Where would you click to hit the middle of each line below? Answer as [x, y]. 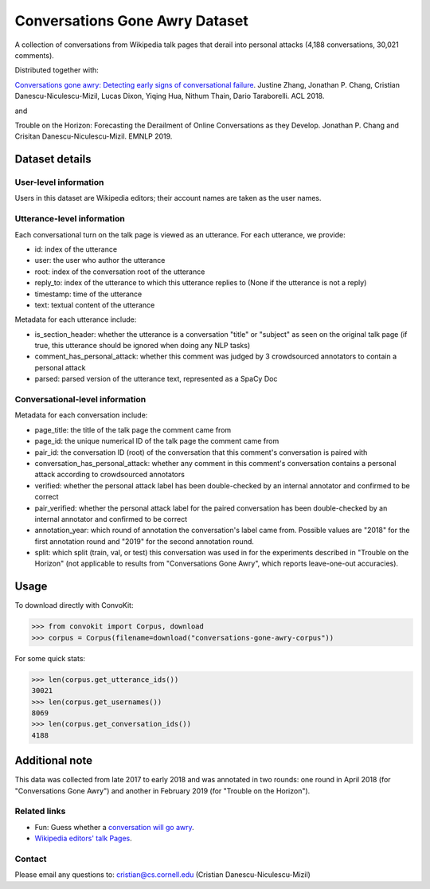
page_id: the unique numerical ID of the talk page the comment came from [157, 441]
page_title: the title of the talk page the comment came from [133, 429]
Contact [31, 859]
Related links [40, 811]
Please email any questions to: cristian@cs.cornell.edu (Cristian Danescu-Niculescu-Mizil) [162, 875]
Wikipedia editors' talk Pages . [84, 838]
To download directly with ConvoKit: [74, 605]
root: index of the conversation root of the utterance [120, 272]
